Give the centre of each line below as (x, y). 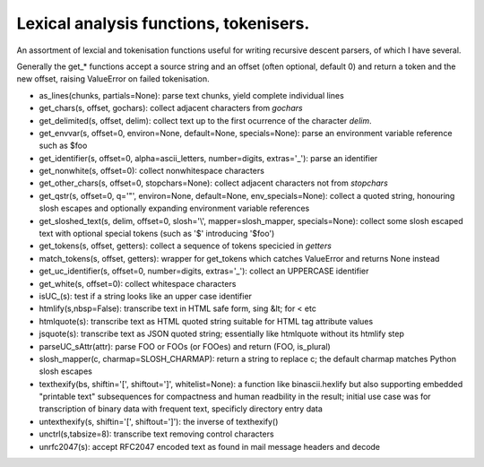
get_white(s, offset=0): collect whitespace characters (138, 283)
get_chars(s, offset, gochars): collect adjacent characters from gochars (171, 108)
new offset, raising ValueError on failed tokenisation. (113, 79)
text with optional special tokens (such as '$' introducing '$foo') (157, 234)
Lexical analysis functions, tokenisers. (163, 23)
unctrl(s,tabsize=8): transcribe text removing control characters (156, 434)
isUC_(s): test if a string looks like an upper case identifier (146, 296)
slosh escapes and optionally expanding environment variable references (174, 208)
